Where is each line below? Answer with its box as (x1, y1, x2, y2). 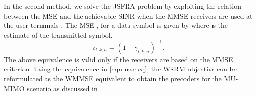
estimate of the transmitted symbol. (4, 29, 113, 40)
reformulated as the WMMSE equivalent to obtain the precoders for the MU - (4, 73, 238, 84)
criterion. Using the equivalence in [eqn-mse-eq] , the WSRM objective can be (4, 64, 237, 74)
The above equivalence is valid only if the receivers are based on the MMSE (4, 54, 233, 64)
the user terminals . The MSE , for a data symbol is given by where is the (4, 20, 228, 30)
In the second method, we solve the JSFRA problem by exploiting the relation (4, 1, 241, 11)
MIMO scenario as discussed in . (4, 83, 102, 93)
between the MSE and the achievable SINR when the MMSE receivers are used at (4, 10, 253, 21)
